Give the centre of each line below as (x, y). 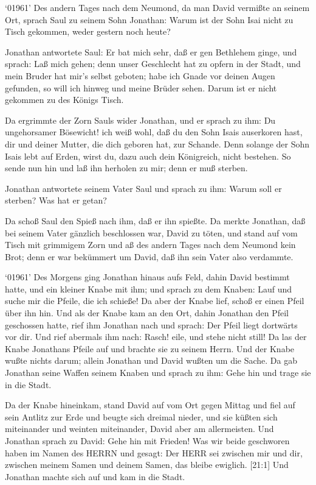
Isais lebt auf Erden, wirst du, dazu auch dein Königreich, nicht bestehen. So (148, 156)
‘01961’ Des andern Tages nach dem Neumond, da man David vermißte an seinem (157, 7)
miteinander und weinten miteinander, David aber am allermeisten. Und (139, 429)
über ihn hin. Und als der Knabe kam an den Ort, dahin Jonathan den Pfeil (147, 313)
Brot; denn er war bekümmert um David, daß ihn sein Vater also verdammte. (149, 256)
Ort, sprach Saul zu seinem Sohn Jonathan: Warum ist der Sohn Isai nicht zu (149, 19)
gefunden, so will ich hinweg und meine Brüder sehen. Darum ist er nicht (141, 87)
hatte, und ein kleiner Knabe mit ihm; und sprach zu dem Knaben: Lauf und (149, 289)
